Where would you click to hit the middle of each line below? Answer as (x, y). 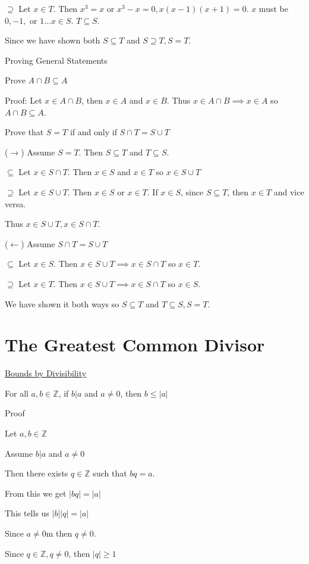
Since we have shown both (53, 40)
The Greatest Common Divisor (135, 345)
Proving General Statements (56, 60)
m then (59, 533)
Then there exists (37, 473)
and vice (289, 191)
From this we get (36, 493)
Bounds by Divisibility (46, 373)
